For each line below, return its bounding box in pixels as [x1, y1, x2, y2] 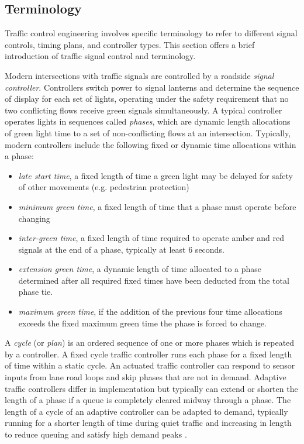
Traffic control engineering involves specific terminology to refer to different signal [5, 27, 298, 39]
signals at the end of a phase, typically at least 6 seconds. [18, 243, 224, 255]
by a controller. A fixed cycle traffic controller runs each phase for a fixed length [5, 347, 292, 360]
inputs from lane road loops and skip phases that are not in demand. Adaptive [5, 371, 286, 383]
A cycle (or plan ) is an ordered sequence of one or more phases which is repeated [5, 336, 295, 349]
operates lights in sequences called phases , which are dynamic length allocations [5, 115, 291, 128]
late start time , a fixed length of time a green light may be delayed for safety [18, 169, 293, 181]
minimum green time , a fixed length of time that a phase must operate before [18, 200, 296, 212]
